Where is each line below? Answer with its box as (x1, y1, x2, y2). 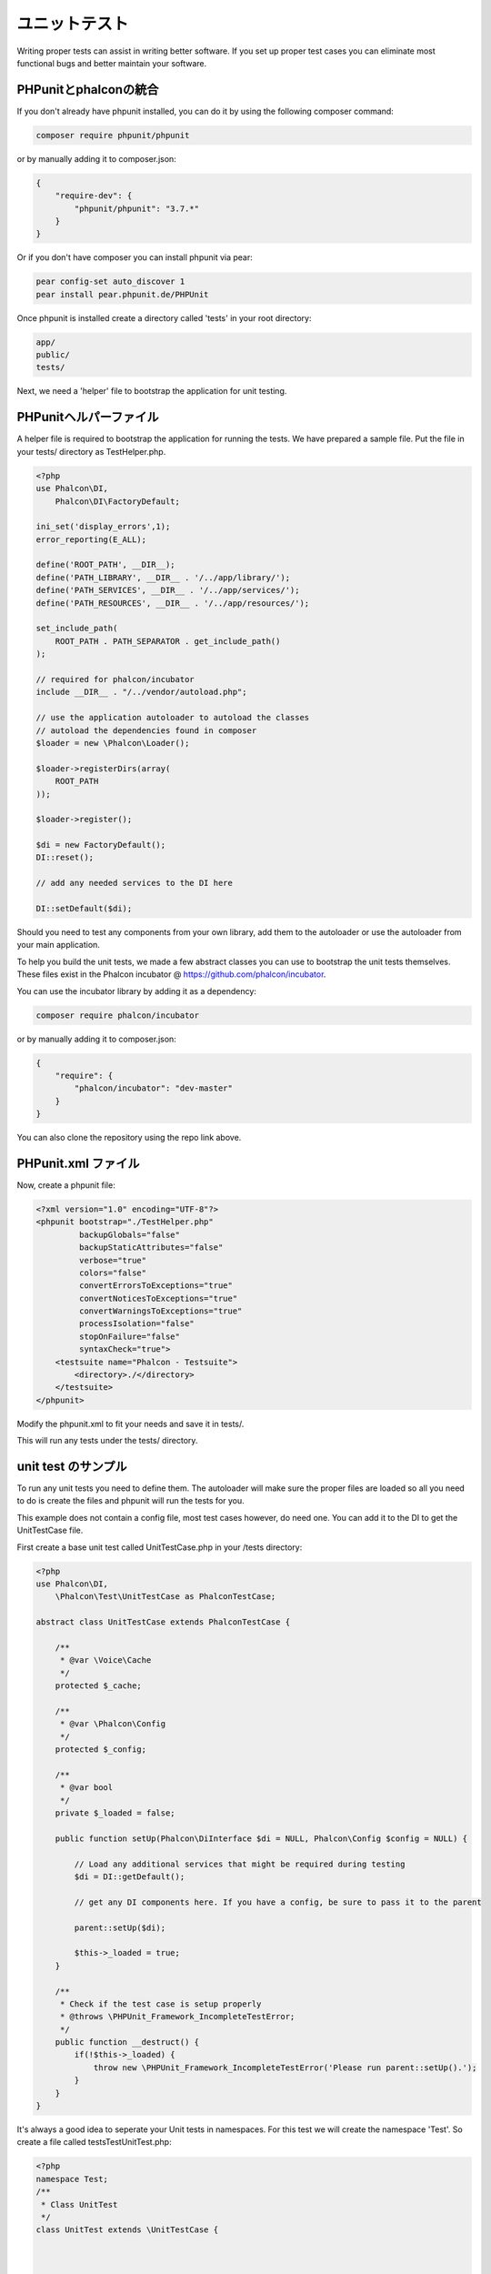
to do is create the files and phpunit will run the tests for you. (16, 1495, 245, 1506)
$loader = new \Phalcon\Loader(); (35, 738, 190, 748)
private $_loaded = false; (55, 1808, 176, 1818)
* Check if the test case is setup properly (59, 1998, 262, 2009)
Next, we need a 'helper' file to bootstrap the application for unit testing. (16, 386, 287, 397)
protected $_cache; (55, 1681, 143, 1691)
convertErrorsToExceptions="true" (78, 1281, 234, 1291)
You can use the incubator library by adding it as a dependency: (16, 985, 256, 996)
